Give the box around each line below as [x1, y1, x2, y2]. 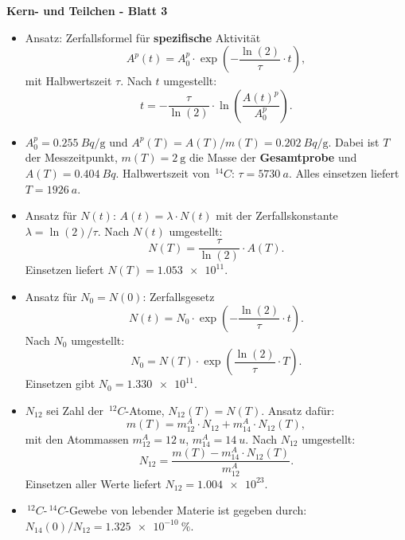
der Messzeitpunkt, [25, 149, 118, 166]
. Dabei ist [328, 133, 380, 150]
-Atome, [125, 401, 165, 418]
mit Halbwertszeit [25, 72, 112, 89]
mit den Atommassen [25, 430, 129, 447]
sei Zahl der [46, 401, 103, 418]
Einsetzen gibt [25, 375, 95, 392]
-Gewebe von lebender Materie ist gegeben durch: [65, 502, 307, 518]
